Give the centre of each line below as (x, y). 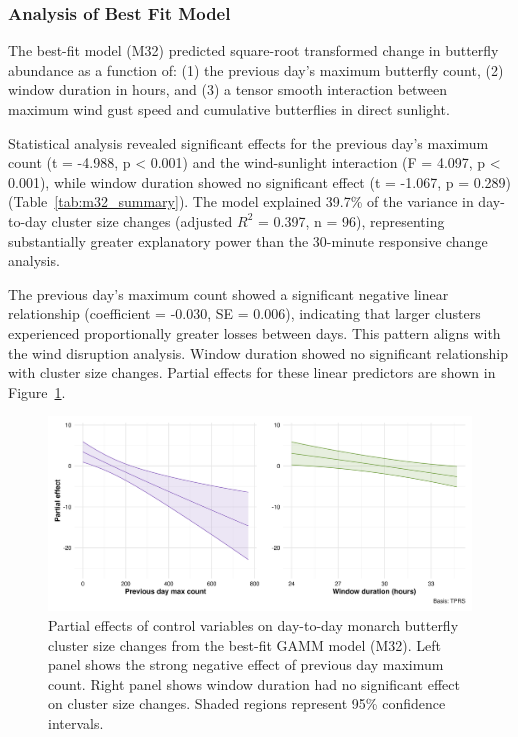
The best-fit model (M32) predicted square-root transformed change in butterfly (253, 50)
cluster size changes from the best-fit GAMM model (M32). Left (245, 644)
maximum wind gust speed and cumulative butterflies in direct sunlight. (229, 109)
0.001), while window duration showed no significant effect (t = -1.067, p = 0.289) (260, 181)
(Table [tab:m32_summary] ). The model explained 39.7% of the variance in (241, 201)
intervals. (76, 722)
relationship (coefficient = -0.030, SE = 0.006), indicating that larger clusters (244, 313)
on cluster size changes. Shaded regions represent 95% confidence (247, 703)
